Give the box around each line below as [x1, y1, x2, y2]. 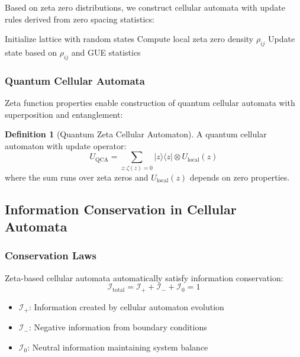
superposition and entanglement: [5, 108, 123, 120]
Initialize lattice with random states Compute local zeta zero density [5, 33, 254, 45]
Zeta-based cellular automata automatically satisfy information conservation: [5, 271, 283, 284]
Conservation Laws [5, 248, 96, 263]
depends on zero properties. [189, 171, 290, 183]
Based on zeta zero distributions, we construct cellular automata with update [5, 1, 285, 13]
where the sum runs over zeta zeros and [5, 171, 149, 183]
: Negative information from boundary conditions [28, 321, 207, 333]
